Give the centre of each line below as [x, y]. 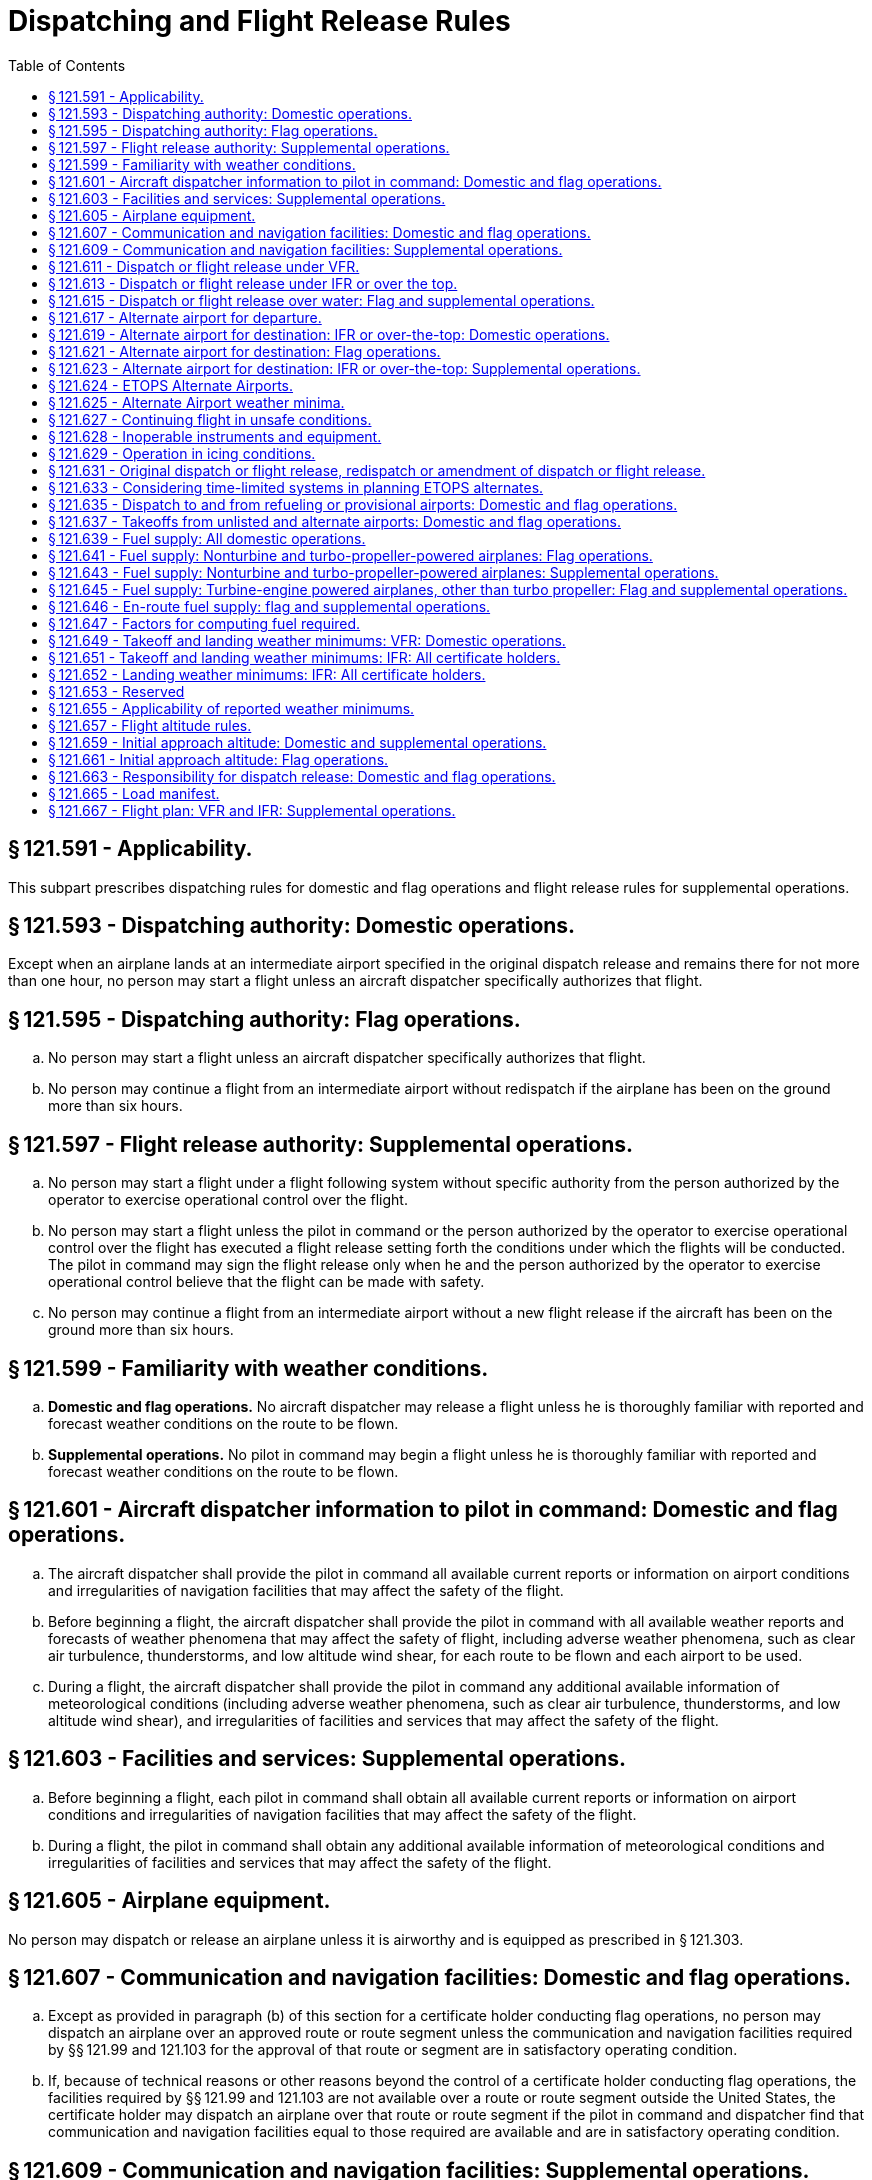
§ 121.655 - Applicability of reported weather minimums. [231, 708]
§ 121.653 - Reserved [116, 691]
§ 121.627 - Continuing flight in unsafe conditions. [210, 419]
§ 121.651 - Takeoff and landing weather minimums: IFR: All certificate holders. [304, 657]
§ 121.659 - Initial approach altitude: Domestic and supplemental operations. [297, 742]
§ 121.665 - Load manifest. [134, 793]
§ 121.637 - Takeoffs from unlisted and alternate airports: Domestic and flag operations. [334, 521]
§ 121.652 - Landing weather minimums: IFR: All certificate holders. [267, 674]
